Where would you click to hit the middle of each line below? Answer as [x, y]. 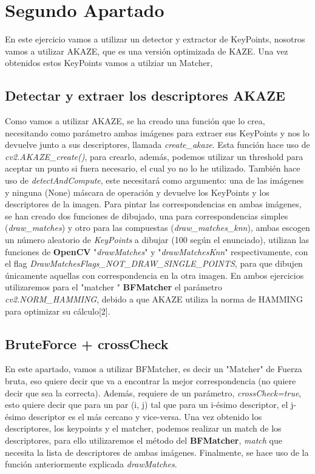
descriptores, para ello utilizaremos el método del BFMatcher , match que [144, 440]
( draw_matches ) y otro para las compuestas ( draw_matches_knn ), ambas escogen [157, 228]
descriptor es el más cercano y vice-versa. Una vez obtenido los [145, 416]
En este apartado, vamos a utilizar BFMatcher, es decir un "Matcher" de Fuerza [154, 369]
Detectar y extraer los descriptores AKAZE [145, 95]
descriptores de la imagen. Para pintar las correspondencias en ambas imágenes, [153, 204]
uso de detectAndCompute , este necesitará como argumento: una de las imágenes [154, 180]
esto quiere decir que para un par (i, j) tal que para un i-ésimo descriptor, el [147, 405]
